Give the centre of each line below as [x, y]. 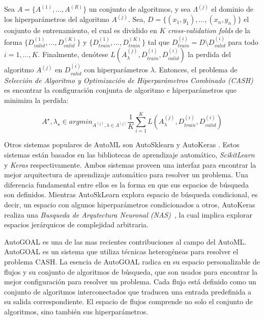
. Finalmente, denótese [73, 54]
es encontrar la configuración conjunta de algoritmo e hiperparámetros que [120, 90]
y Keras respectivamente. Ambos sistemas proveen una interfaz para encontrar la [130, 164]
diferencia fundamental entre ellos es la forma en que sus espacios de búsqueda [126, 184]
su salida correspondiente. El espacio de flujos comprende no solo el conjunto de [128, 301]
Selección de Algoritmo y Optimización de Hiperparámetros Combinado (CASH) [129, 80]
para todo [243, 42]
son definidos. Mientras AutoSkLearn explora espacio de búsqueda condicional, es [131, 194]
